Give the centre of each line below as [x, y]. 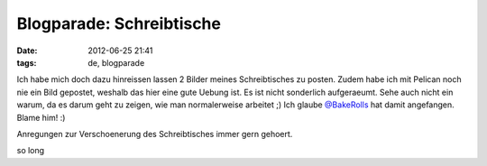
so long [31, 151]
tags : [27, 62]
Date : [27, 51]
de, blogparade [116, 62]
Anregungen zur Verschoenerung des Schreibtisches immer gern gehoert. [155, 134]
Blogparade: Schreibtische [119, 23]
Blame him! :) [41, 117]
